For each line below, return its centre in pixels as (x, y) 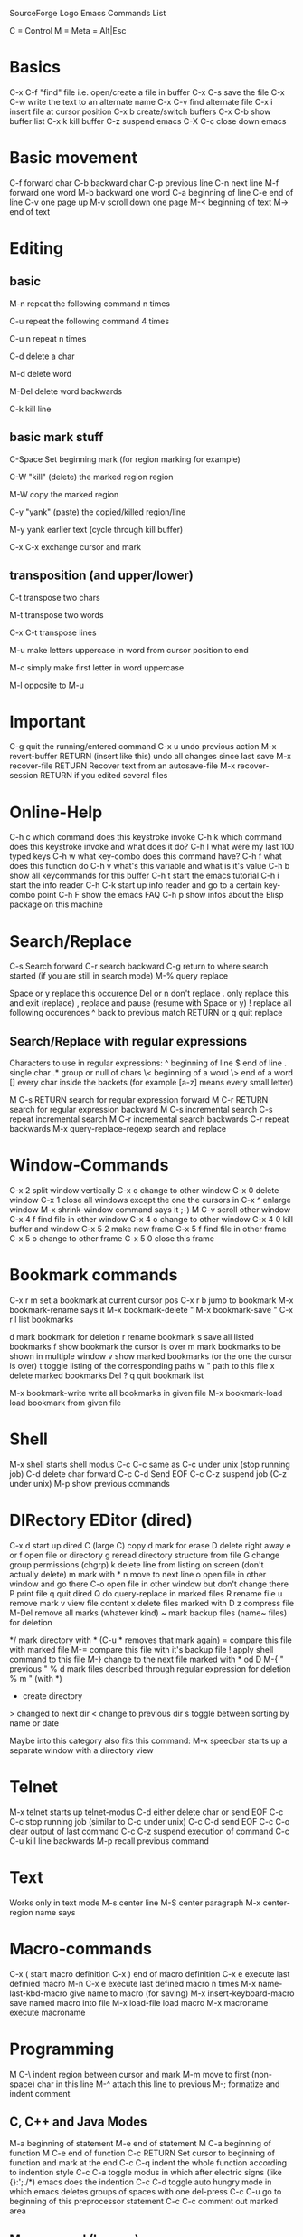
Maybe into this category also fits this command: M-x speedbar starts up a (148, 1740)
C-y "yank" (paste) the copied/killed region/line (98, 512)
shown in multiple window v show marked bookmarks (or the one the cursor (151, 1356)
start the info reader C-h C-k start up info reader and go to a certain (136, 885)
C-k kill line (30, 409)
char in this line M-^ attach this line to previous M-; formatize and (159, 2084)
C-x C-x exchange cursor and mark (76, 546)
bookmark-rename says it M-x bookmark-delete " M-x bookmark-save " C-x (151, 1310)
